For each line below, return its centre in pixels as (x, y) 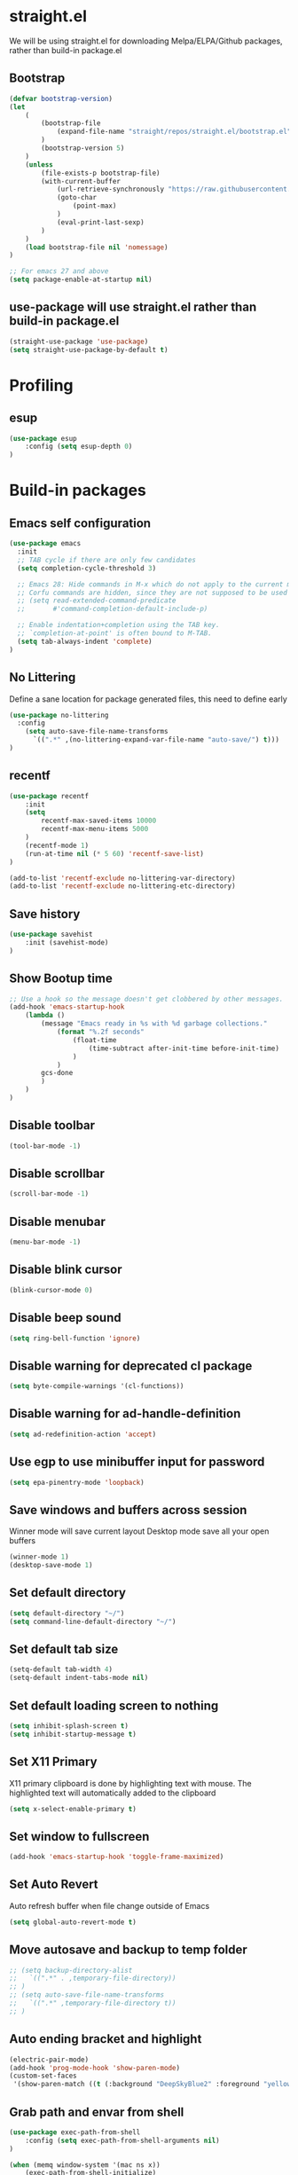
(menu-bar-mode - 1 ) (45, 1242)
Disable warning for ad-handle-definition (125, 1413)
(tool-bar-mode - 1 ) (45, 1146)
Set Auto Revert (54, 1884)
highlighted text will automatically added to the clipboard (113, 1793)
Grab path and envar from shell (97, 2112)
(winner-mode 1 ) (39, 1557)
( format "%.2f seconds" (100, 1032)
